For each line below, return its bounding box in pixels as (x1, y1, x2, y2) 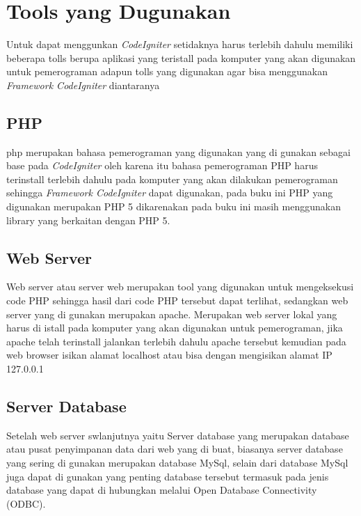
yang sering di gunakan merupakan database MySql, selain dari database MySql (6, 455, 348, 470)
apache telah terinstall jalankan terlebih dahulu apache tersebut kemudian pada (6, 334, 346, 348)
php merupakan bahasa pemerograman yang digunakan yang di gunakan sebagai (6, 144, 351, 159)
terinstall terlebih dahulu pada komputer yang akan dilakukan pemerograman (6, 171, 338, 186)
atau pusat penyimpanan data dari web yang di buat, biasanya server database (6, 441, 343, 456)
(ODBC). (6, 496, 46, 510)
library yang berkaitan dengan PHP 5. (6, 212, 170, 227)
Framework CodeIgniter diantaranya (6, 77, 160, 92)
